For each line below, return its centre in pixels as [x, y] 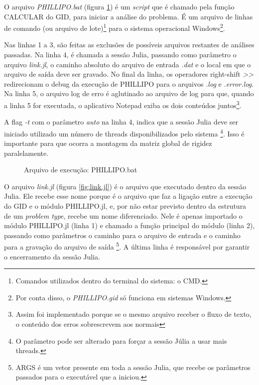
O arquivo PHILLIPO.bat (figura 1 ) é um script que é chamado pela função [119, 6]
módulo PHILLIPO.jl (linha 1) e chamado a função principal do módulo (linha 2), [129, 225]
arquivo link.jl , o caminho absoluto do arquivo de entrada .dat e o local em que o [128, 64]
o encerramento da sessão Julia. [52, 256]
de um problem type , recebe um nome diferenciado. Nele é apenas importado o [123, 215]
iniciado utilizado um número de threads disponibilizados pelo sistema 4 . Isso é [124, 132]
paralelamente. [26, 153]
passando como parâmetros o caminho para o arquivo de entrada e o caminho [122, 235]
